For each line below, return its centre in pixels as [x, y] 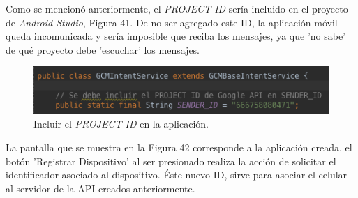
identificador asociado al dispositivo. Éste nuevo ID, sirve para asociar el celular [177, 175]
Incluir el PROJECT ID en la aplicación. [121, 124]
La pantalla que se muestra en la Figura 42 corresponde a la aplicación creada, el [179, 147]
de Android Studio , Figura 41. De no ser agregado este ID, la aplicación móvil [172, 22]
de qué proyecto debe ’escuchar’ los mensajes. [103, 49]
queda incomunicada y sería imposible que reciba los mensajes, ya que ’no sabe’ [176, 36]
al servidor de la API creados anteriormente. [100, 188]
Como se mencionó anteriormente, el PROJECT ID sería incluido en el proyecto [177, 8]
